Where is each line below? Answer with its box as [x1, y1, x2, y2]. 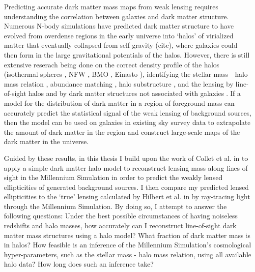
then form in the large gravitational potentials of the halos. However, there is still [4, 49, 250, 60]
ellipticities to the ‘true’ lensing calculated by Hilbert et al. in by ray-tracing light [4, 191, 250, 202]
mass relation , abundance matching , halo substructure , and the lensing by [4, 78, 233, 89]
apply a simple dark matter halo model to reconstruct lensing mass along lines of [4, 162, 248, 173]
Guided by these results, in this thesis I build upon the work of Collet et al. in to [4, 152, 248, 163]
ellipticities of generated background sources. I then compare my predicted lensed [4, 181, 249, 192]
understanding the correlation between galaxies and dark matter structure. [4, 11, 229, 21]
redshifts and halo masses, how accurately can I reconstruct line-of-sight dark [4, 220, 237, 231]
